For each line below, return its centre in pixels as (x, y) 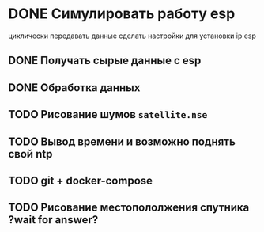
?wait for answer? (53, 220)
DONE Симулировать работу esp (122, 14)
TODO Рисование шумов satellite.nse (108, 114)
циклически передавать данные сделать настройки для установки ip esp (132, 36)
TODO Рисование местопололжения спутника (129, 208)
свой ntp (30, 154)
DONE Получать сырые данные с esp (105, 61)
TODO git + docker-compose (80, 180)
